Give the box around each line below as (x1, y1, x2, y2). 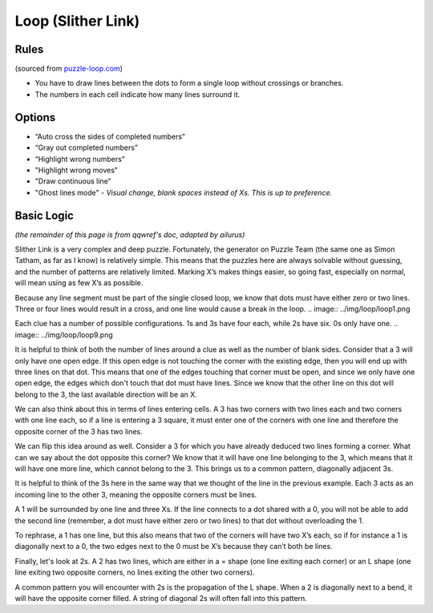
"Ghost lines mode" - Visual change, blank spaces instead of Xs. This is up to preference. (34, 188, 333, 197)
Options (14, 111, 56, 124)
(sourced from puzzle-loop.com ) (14, 64, 123, 74)
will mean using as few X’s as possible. (14, 278, 144, 288)
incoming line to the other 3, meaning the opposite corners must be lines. (14, 490, 257, 499)
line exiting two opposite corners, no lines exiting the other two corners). (14, 567, 256, 577)
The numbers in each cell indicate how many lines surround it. (34, 89, 241, 99)
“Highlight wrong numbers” (34, 154, 126, 163)
